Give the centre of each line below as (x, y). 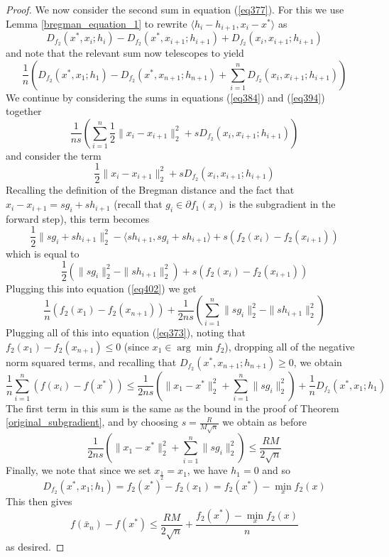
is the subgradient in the (282, 204)
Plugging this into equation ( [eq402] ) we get (101, 288)
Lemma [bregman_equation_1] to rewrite (97, 23)
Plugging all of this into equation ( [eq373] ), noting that (126, 332)
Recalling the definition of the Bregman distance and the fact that (150, 190)
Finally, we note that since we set (78, 470)
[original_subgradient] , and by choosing (92, 422)
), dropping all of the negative (290, 346)
